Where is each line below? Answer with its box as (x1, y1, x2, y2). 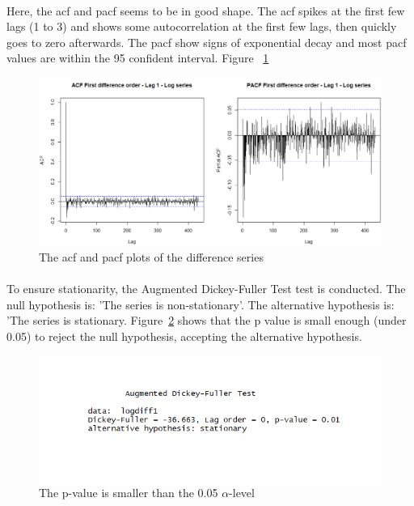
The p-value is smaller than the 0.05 (39, 484, 218, 501)
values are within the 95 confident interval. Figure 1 (6, 49, 269, 66)
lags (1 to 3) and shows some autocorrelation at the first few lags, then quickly (6, 18, 397, 35)
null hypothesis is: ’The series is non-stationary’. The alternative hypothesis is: (6, 296, 395, 313)
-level (229, 484, 255, 501)
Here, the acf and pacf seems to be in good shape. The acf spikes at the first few (6, 2, 405, 19)
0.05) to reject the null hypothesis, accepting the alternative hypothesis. (6, 327, 362, 344)
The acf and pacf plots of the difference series (39, 249, 264, 265)
